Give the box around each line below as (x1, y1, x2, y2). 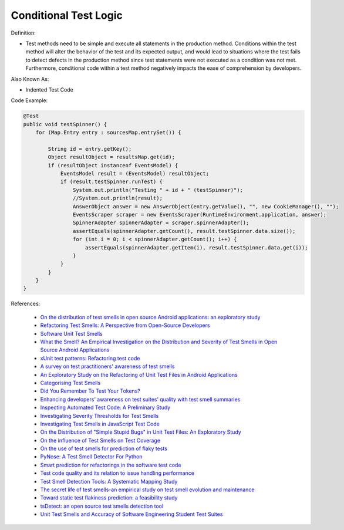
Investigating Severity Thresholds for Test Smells (40, 412, 159, 419)
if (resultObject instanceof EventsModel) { (48, 162, 178, 168)
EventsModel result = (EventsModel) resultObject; (60, 170, 210, 177)
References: (11, 300, 41, 308)
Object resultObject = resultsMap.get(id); (48, 154, 176, 161)
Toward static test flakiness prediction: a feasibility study (40, 494, 178, 501)
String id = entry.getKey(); (48, 146, 132, 152)
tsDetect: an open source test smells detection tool (40, 502, 164, 509)
